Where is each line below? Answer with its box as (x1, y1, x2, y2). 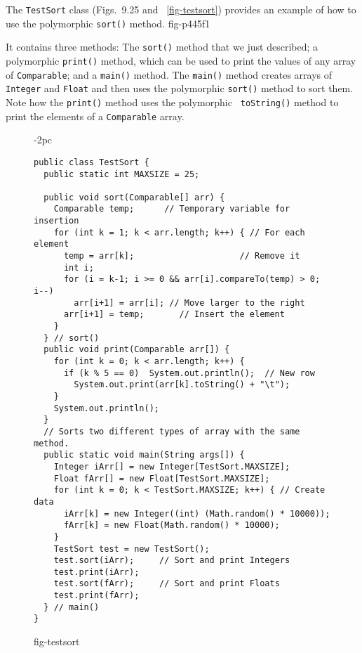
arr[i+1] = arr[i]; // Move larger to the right (74, 297, 305, 308)
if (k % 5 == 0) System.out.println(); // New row (63, 368, 315, 378)
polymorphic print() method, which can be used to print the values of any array (6, 53, 356, 67)
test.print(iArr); (53, 567, 140, 577)
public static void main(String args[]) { (43, 450, 245, 460)
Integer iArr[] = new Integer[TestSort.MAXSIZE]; (53, 461, 290, 472)
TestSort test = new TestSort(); (53, 543, 210, 554)
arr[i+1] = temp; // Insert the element (63, 309, 285, 320)
